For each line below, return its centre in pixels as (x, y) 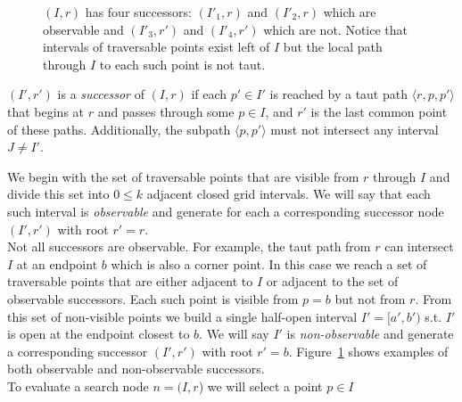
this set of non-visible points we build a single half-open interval (182, 316)
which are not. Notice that (336, 29)
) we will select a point (260, 386)
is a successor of (101, 94)
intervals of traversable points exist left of (157, 47)
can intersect (419, 246)
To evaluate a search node (78, 386)
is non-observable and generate (370, 334)
